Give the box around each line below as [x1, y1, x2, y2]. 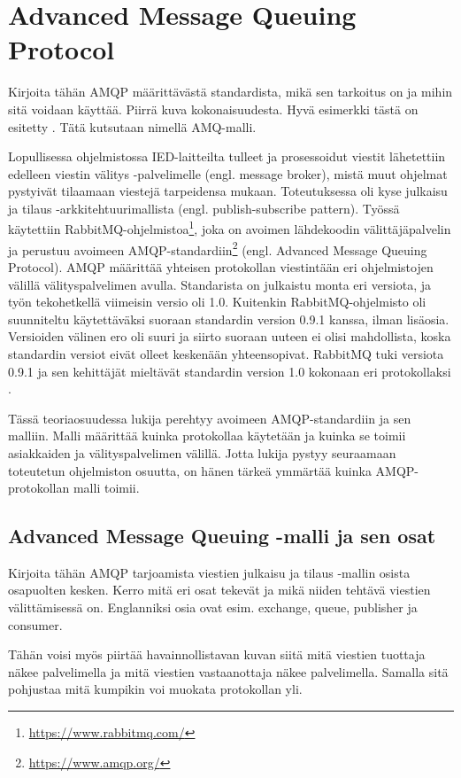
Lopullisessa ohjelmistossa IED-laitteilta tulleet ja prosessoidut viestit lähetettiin [8, 147, 446, 166]
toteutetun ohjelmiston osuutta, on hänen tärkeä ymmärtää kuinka [8, 461, 372, 479]
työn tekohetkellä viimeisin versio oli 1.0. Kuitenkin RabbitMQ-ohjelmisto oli [8, 292, 426, 311]
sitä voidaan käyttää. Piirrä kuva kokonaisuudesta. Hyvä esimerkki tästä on [8, 99, 419, 118]
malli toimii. [73, 478, 140, 497]
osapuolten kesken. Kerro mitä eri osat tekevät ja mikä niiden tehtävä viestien [8, 580, 431, 599]
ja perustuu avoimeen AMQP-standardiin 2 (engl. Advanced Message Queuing [8, 237, 427, 259]
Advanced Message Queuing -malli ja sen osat [8, 522, 436, 549]
